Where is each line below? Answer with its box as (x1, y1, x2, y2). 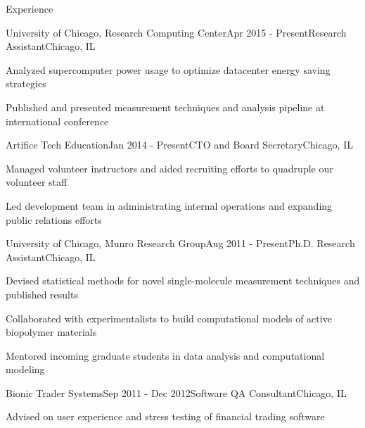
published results (6, 287, 78, 301)
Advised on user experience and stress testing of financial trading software (6, 409, 325, 424)
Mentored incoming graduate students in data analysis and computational (6, 348, 325, 363)
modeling (6, 362, 45, 377)
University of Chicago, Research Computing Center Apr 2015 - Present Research (6, 25, 347, 39)
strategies (6, 76, 46, 91)
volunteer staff (6, 175, 68, 189)
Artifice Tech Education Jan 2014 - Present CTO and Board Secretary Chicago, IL (6, 137, 353, 152)
